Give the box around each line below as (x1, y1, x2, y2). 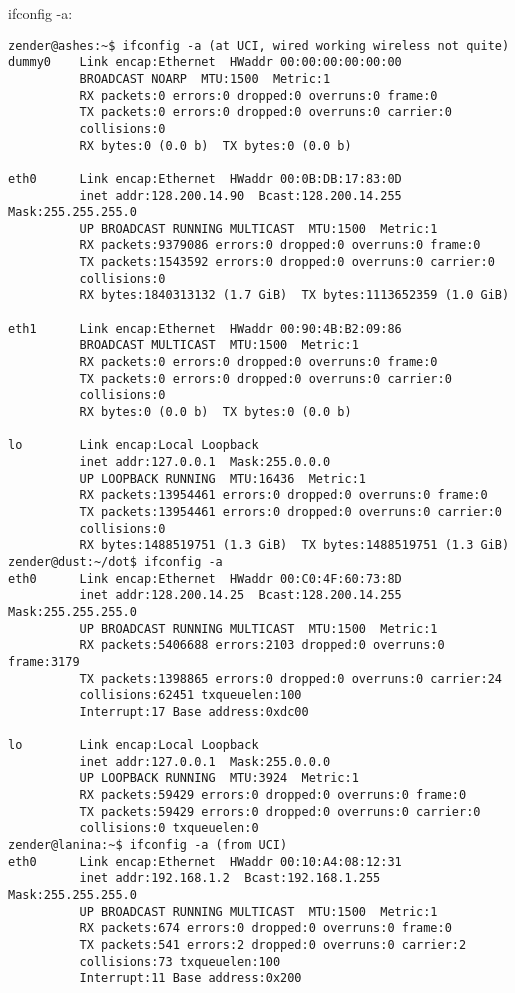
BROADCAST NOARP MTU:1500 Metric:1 (79, 71, 331, 86)
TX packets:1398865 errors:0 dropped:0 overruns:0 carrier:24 (79, 671, 502, 686)
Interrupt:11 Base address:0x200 (79, 971, 302, 986)
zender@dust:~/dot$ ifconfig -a (8, 554, 223, 569)
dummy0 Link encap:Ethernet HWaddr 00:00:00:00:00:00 (8, 55, 402, 70)
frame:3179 (8, 654, 80, 669)
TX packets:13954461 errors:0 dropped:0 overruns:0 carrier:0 (79, 504, 502, 519)
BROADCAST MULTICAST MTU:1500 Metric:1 (79, 338, 359, 353)
